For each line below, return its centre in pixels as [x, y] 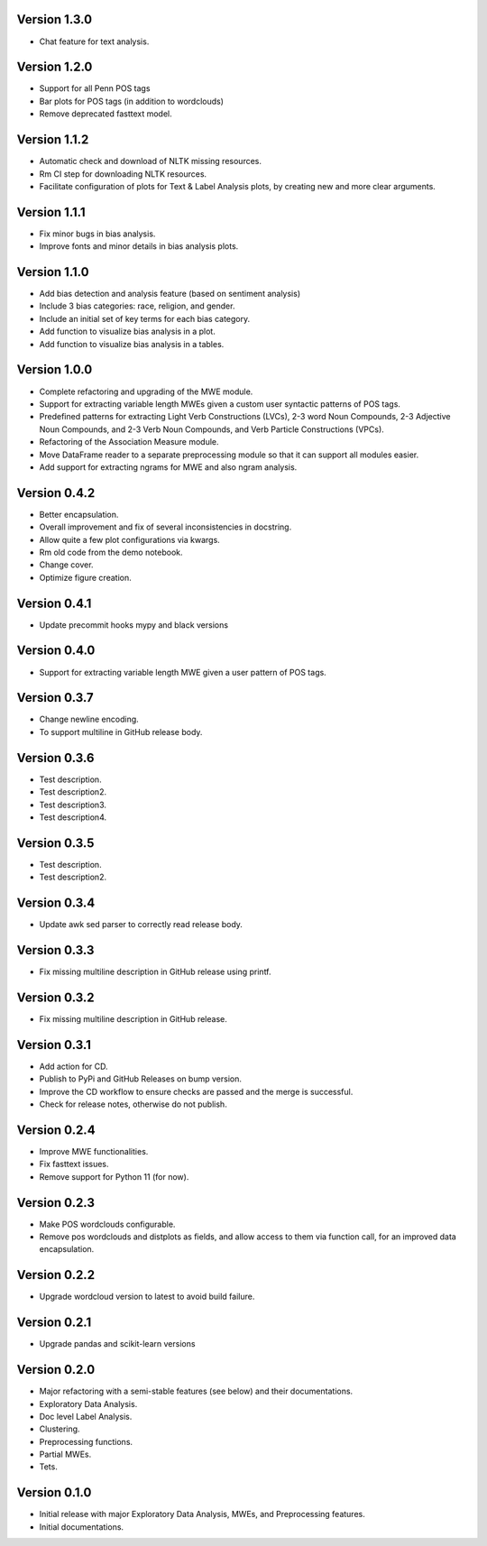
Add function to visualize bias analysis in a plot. [127, 331]
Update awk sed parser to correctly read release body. [141, 925]
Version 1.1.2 [53, 140]
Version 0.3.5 [55, 843]
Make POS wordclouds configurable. [107, 1224]
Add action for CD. [74, 1066]
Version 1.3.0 [55, 19]
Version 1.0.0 [55, 370]
